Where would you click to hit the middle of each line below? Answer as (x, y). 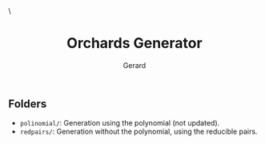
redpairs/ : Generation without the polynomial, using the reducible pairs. (139, 132)
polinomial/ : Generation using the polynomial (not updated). (120, 123)
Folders (28, 104)
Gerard (135, 65)
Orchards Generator (135, 44)
